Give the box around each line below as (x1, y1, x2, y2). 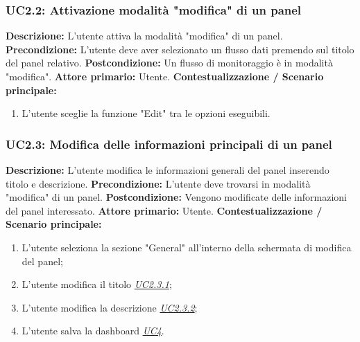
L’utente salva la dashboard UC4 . (22, 323, 164, 338)
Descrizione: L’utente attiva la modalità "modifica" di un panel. (6, 28, 283, 43)
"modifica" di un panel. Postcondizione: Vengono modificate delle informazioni (6, 190, 347, 204)
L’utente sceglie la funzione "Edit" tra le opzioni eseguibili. (22, 106, 271, 120)
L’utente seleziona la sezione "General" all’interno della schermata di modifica (22, 240, 352, 254)
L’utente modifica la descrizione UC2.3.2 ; (22, 300, 198, 314)
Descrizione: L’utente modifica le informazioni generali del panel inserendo (6, 163, 329, 177)
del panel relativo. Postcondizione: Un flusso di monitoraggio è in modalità (6, 55, 333, 70)
